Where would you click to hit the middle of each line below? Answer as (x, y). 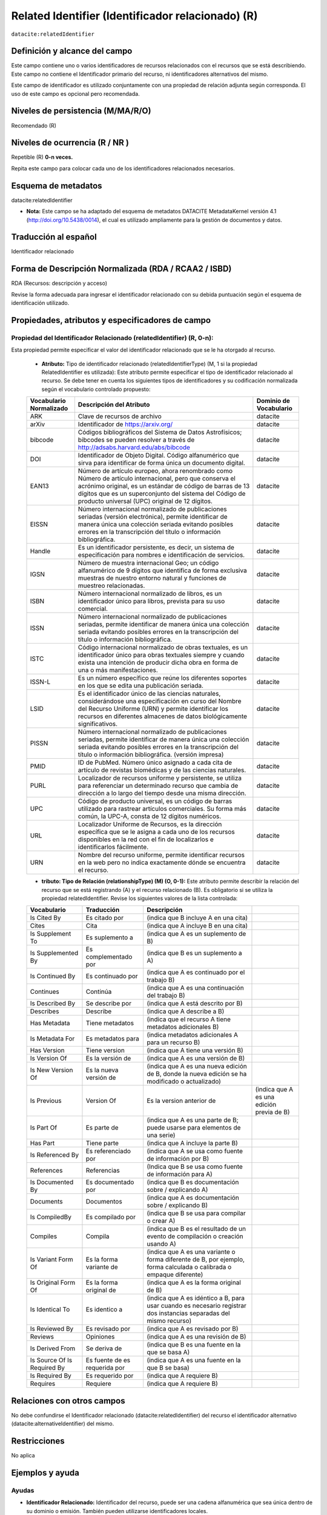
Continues (45, 992)
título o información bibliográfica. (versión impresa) (151, 754)
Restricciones (38, 1441)
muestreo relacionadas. (111, 586)
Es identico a (104, 1310)
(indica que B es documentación (193, 1182)
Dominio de (273, 401)
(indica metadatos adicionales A (192, 1035)
